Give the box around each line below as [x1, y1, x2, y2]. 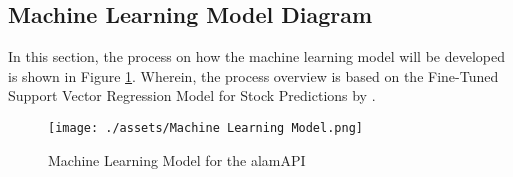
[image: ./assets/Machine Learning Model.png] [48, 120, 363, 135]
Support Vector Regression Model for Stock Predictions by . [8, 85, 376, 106]
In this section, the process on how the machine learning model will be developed [8, 46, 505, 67]
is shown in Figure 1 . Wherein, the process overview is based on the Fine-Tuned [8, 65, 499, 86]
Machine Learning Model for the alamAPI [48, 149, 306, 170]
